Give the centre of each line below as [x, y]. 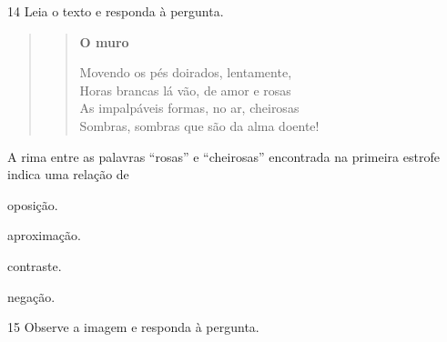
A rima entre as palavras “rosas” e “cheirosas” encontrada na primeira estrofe [223, 156]
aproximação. [44, 235]
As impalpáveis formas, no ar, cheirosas [189, 108]
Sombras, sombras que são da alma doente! [199, 125]
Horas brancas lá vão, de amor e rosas [185, 90]
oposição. [33, 204]
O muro [104, 41]
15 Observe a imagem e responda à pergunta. [133, 327]
